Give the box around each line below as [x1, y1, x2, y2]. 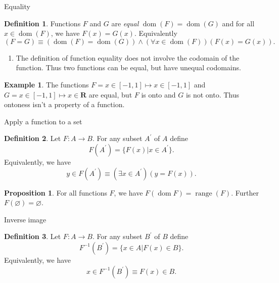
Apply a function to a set [4, 116, 82, 126]
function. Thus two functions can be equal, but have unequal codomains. [16, 62, 241, 73]
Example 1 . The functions [4, 79, 89, 89]
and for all [222, 18, 255, 28]
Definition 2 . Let [4, 133, 61, 144]
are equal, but [88, 89, 132, 100]
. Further [231, 187, 259, 198]
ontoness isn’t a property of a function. [4, 99, 125, 110]
